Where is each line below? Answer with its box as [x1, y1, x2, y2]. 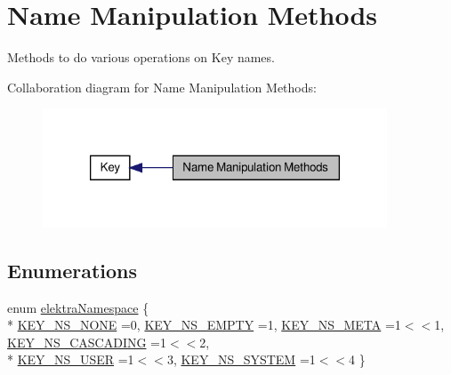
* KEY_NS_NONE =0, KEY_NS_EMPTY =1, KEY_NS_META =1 [7, 315, 401, 334]
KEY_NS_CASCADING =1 [7, 332, 167, 351]
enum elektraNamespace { [7, 298, 149, 316]
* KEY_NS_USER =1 [7, 350, 134, 369]
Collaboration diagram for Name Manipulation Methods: [7, 77, 317, 96]
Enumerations [7, 256, 138, 283]
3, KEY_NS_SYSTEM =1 [166, 350, 316, 369]
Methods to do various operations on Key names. [7, 48, 275, 67]
